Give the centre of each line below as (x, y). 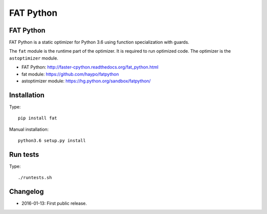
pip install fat (38, 118)
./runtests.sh (35, 178)
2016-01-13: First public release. (54, 203)
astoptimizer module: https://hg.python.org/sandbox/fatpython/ (86, 81)
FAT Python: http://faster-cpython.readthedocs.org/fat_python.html (90, 67)
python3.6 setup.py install (52, 141)
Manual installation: (29, 129)
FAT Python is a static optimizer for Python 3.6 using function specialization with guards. (99, 42)
